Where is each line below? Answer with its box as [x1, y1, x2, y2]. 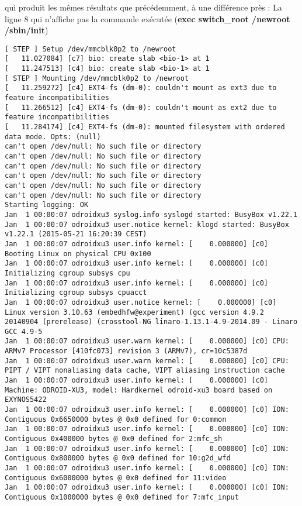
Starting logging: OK [5, 201, 89, 209]
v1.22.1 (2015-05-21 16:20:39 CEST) [5, 230, 147, 239]
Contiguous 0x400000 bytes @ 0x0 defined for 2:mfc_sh [5, 435, 223, 443]
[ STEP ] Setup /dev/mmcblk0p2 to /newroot [5, 44, 176, 53]
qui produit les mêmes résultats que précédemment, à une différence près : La [5, 1, 282, 13]
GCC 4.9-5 [5, 327, 43, 336]
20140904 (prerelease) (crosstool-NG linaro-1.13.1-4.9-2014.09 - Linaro [5, 318, 298, 326]
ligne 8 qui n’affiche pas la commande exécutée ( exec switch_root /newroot [5, 12, 290, 25]
